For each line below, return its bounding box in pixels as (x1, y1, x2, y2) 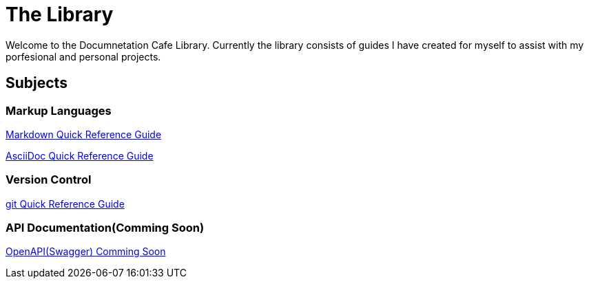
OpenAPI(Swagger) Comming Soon (6, 245, 166, 258)
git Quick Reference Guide (6, 197, 125, 210)
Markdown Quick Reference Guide (6, 128, 162, 140)
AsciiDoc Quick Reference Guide (6, 149, 154, 162)
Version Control (6, 173, 92, 187)
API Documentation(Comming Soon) (6, 221, 205, 235)
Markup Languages (6, 103, 112, 118)
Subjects (6, 74, 68, 92)
